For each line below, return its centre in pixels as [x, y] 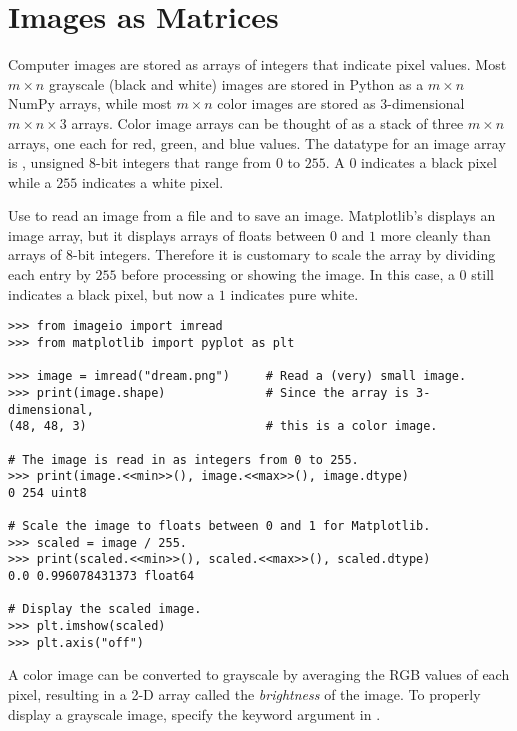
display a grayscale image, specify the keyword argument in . [194, 713]
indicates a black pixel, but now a [111, 293]
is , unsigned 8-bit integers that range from [140, 162]
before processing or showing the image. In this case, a [288, 274]
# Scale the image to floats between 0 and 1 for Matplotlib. [219, 526]
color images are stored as [296, 103]
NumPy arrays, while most [90, 103]
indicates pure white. [294, 293]
